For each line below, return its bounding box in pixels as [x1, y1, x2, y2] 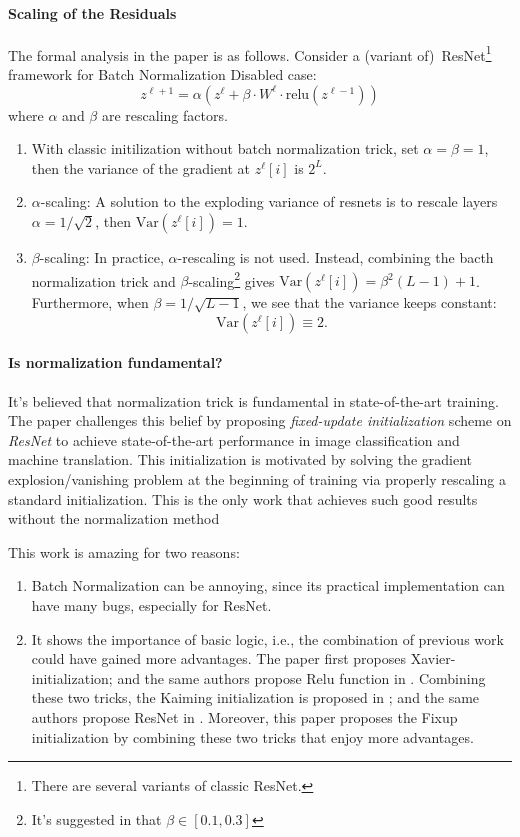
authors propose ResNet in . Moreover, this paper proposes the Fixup [31, 706, 458, 727]
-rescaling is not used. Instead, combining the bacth [177, 247, 494, 268]
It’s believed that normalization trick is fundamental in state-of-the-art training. [8, 390, 499, 411]
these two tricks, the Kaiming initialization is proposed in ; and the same [31, 687, 480, 708]
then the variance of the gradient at [31, 157, 251, 178]
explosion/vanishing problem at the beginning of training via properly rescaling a [8, 469, 506, 490]
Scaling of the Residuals [8, 2, 177, 23]
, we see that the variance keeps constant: [242, 292, 497, 313]
